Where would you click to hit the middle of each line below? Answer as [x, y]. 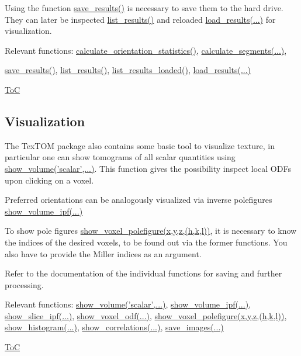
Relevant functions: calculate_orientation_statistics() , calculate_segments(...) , [146, 50]
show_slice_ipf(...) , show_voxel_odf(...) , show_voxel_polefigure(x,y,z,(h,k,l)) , [146, 315]
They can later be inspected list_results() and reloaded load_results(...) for [140, 19]
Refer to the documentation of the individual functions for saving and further [143, 273]
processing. [24, 284]
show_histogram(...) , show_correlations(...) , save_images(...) [114, 327]
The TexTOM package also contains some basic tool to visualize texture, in [140, 145]
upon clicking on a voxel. [49, 180]
